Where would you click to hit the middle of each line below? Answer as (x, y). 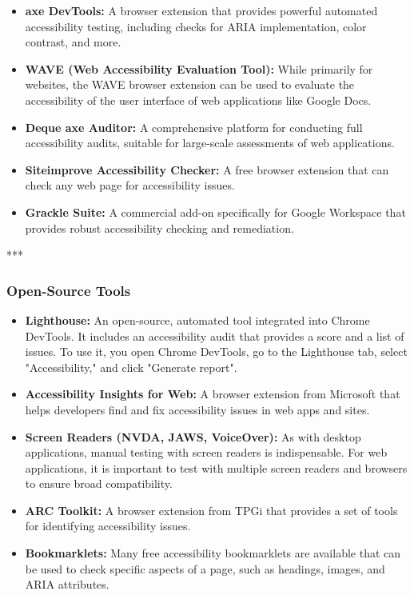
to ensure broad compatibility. (99, 483)
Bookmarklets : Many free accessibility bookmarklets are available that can (213, 553)
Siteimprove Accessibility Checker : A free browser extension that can (207, 169)
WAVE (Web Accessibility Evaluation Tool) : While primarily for (199, 68)
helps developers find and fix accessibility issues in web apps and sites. (197, 409)
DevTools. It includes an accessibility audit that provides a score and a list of (215, 335)
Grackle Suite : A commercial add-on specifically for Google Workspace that (215, 212)
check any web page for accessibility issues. (130, 185)
